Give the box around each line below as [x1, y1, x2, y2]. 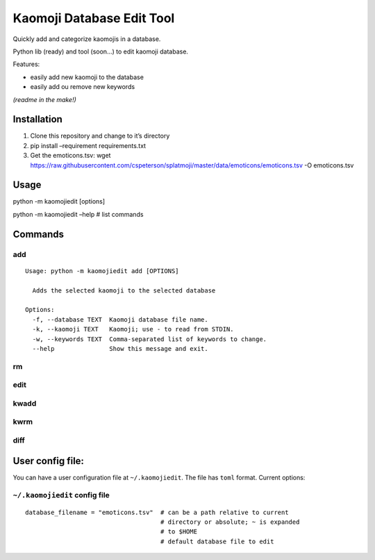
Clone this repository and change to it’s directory [30, 132, 170, 140]
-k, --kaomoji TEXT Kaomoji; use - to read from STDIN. [32, 325, 234, 333]
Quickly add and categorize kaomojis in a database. [12, 35, 161, 43]
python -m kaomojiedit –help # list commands [12, 210, 144, 218]
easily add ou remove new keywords [30, 83, 135, 91]
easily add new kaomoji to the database [30, 73, 144, 81]
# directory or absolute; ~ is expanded [160, 518, 300, 526]
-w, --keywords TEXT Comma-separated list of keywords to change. [32, 335, 267, 343]
